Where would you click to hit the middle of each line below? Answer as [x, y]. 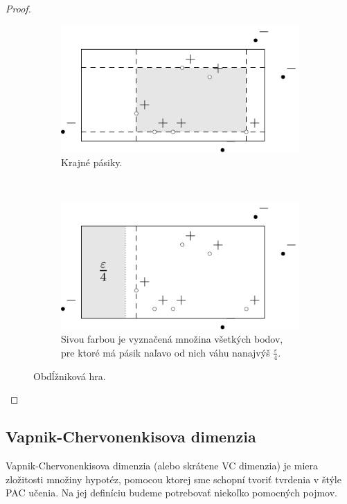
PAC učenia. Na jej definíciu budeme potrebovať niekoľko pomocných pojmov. [171, 493]
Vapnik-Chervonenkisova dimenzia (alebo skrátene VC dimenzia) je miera [162, 465]
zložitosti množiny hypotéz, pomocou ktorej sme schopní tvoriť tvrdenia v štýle [173, 479]
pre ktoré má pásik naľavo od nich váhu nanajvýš [166, 352]
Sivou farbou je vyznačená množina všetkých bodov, [172, 339]
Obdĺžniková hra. [70, 376]
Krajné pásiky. [92, 162]
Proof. [18, 8]
